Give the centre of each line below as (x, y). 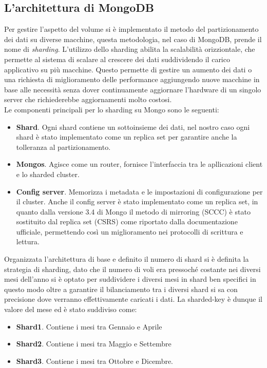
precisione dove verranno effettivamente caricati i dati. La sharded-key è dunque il (133, 299)
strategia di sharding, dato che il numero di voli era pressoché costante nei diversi (132, 269)
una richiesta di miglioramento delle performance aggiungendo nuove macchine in (132, 79)
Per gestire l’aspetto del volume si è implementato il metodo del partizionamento (131, 29)
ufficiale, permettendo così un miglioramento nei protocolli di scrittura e (130, 231)
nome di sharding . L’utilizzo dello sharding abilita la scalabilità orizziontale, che (130, 49)
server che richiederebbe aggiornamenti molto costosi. (88, 99)
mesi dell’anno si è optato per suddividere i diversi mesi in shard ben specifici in (130, 279)
